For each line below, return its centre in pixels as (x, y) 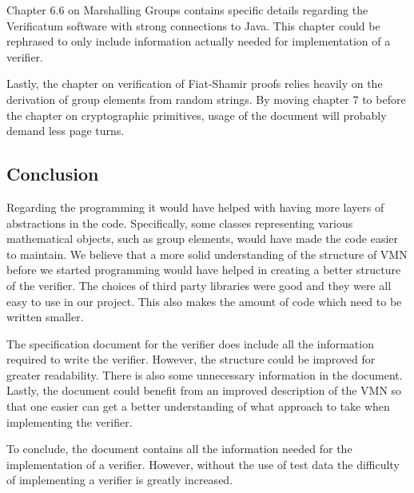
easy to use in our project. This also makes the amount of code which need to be (204, 301)
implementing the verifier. (70, 421)
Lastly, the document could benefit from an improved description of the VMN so (204, 390)
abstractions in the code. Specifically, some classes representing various (180, 223)
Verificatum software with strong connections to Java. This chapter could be (193, 25)
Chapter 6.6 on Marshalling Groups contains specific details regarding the (187, 10)
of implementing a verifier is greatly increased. (120, 480)
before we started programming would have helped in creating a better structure (204, 270)
